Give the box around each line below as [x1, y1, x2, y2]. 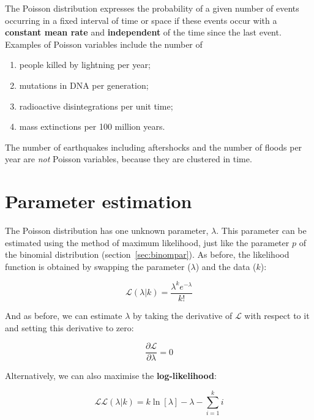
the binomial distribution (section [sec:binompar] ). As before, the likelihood [5, 248, 290, 261]
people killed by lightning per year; [19, 58, 151, 71]
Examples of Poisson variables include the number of [5, 37, 203, 50]
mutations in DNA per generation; [19, 78, 149, 91]
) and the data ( [195, 260, 256, 272]
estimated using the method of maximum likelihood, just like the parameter [5, 236, 290, 249]
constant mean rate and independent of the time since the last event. [5, 26, 282, 39]
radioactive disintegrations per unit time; [19, 99, 173, 112]
